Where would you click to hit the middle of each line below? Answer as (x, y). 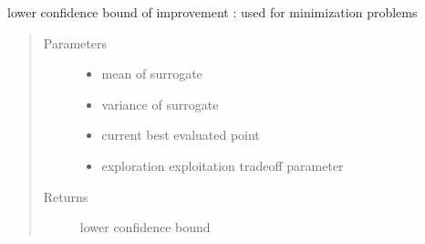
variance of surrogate (160, 104)
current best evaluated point (181, 135)
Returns (66, 196)
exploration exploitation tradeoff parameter (223, 165)
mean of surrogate (152, 74)
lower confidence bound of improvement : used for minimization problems (212, 12)
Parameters (75, 42)
